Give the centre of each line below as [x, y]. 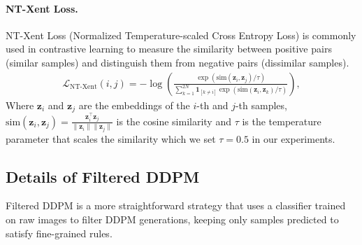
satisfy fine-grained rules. [59, 233]
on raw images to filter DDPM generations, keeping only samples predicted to [172, 219]
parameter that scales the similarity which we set [111, 138]
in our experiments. [294, 138]
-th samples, [261, 105]
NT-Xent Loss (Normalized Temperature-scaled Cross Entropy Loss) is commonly [181, 35]
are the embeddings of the [134, 105]
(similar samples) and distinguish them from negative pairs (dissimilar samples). [178, 62]
